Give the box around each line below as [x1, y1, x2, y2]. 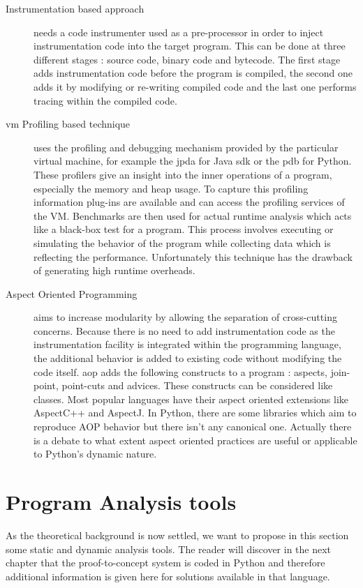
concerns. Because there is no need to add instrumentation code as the [34, 323, 335, 338]
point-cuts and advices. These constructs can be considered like [61, 378, 333, 393]
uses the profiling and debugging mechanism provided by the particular [34, 140, 339, 154]
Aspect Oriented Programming [6, 286, 138, 301]
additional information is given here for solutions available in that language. [6, 568, 330, 583]
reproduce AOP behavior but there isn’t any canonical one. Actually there [34, 419, 352, 434]
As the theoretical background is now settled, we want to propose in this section [6, 527, 349, 542]
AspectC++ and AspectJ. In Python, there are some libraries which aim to [34, 405, 357, 420]
